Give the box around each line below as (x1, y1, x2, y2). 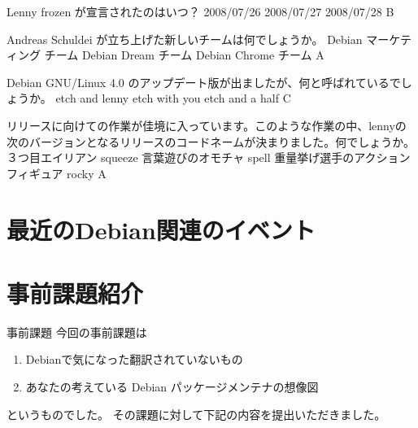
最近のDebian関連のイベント (7, 212, 316, 246)
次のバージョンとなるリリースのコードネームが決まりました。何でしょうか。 (7, 133, 415, 150)
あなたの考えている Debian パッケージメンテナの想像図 (25, 378, 319, 395)
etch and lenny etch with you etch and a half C (55, 90, 291, 107)
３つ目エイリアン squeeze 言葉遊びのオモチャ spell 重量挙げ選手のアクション (7, 149, 411, 166)
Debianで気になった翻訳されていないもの (25, 351, 243, 368)
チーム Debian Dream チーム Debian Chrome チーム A (44, 46, 324, 63)
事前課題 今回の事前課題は (7, 323, 147, 340)
